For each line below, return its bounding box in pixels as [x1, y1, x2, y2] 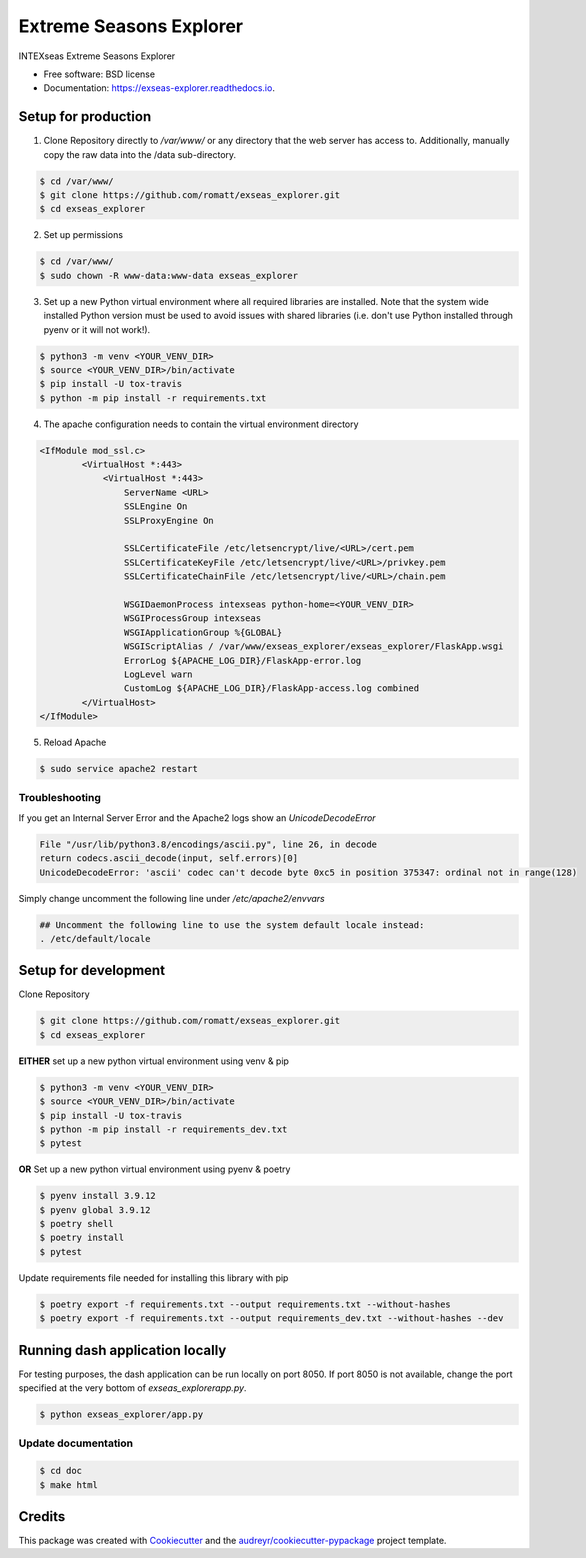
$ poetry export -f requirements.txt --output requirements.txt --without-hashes [39, 1298, 452, 1310]
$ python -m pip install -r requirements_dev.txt [39, 1123, 288, 1135]
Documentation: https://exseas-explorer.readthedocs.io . [43, 82, 275, 94]
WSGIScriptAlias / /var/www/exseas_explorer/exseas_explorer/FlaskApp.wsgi [123, 641, 504, 652]
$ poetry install [39, 1232, 125, 1244]
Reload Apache [43, 736, 107, 749]
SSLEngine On [123, 501, 188, 512]
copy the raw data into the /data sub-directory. [43, 148, 237, 160]
